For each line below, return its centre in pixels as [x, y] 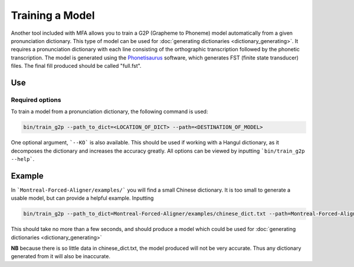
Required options [36, 100]
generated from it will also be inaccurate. [60, 256]
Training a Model [53, 15]
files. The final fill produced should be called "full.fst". [76, 66]
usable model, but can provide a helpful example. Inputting [82, 198]
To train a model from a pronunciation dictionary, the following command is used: [109, 111]
